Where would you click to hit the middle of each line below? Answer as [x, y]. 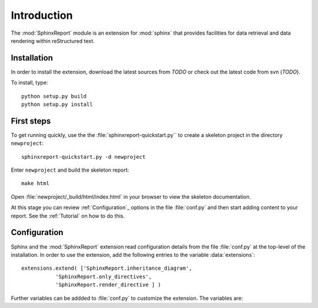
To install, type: [29, 83]
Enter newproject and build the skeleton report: [70, 170]
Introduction [42, 15]
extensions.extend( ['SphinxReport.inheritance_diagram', [107, 268]
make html [35, 183]
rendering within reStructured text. [53, 41]
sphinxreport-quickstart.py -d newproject [84, 157]
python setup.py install [57, 105]
